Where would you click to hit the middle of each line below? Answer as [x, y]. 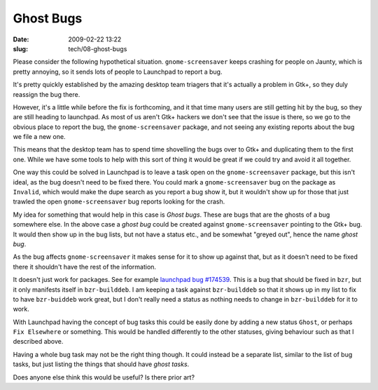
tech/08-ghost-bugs [98, 48]
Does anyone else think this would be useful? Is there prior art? [104, 377]
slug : [20, 48]
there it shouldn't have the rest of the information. [85, 267]
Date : [21, 39]
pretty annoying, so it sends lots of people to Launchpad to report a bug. [118, 72]
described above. [38, 342]
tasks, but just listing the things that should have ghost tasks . [101, 364]
